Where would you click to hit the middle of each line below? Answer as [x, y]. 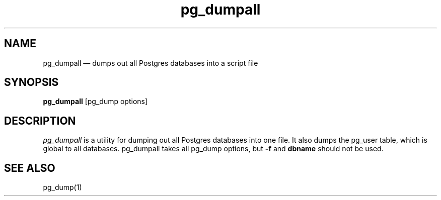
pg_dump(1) [62, 187]
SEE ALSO [30, 168]
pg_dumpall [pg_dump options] [95, 102]
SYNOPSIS [31, 82]
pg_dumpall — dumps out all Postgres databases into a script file [151, 63]
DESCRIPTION [40, 121]
